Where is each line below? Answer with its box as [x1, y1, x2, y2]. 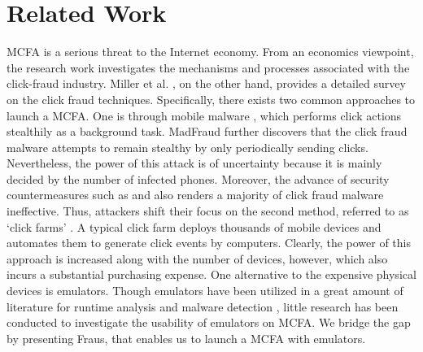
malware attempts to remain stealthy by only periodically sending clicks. [7, 138, 368, 155]
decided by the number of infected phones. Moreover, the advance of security [7, 170, 390, 187]
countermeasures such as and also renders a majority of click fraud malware [7, 186, 384, 203]
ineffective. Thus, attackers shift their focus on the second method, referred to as [7, 202, 409, 219]
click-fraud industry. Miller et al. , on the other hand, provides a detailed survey [7, 75, 406, 92]
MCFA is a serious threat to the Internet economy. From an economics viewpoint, [7, 43, 414, 60]
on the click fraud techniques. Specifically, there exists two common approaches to [7, 90, 416, 107]
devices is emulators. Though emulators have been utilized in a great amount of [7, 282, 403, 299]
